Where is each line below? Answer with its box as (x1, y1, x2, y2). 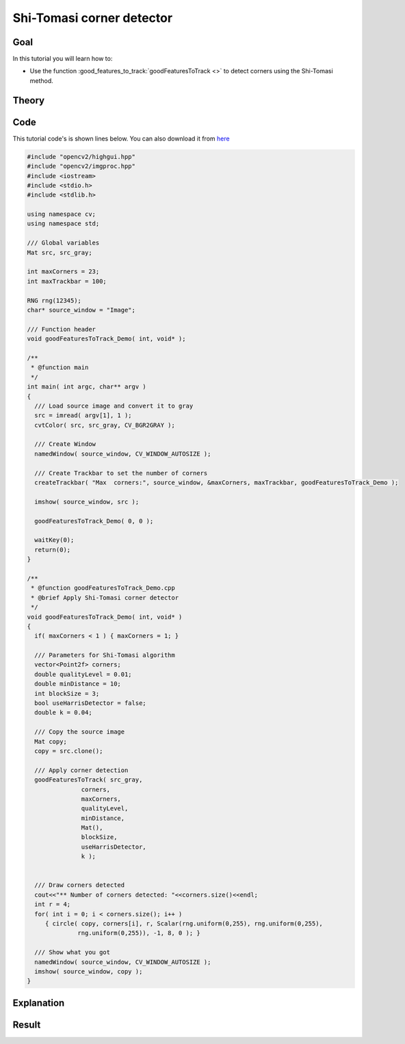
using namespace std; (27, 220, 100, 227)
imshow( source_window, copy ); (34, 967, 143, 975)
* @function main (31, 364, 89, 371)
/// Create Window (34, 440, 96, 448)
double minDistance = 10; (34, 680, 121, 688)
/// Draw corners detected (34, 881, 125, 889)
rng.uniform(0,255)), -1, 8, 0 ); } (77, 929, 201, 937)
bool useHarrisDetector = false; (34, 699, 146, 707)
